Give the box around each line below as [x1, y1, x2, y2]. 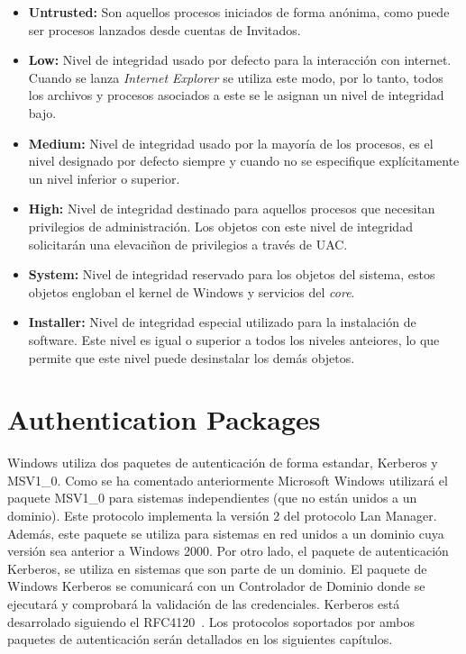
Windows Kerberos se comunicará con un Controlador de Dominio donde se [7, 577, 425, 595]
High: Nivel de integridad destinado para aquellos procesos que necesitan [28, 199, 435, 218]
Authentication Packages [7, 401, 321, 438]
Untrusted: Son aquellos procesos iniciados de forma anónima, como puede [28, 3, 450, 21]
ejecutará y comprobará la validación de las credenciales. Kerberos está [7, 594, 400, 613]
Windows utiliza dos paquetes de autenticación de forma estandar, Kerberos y [7, 453, 438, 472]
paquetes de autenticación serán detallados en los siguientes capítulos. [7, 630, 393, 649]
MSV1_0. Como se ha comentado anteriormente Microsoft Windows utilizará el [7, 470, 448, 489]
